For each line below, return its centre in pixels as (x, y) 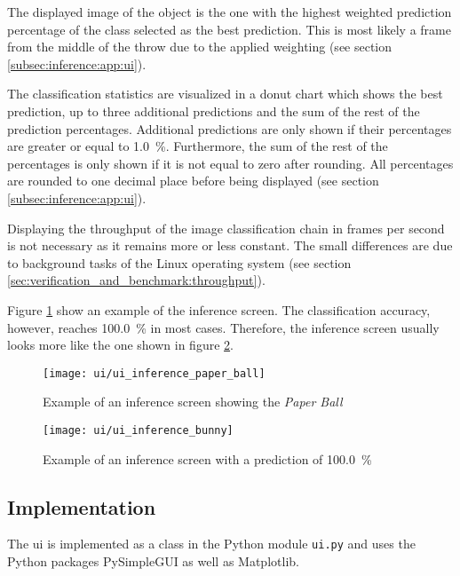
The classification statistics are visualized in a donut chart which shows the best (225, 94)
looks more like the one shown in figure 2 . (120, 345)
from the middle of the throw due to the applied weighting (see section (200, 47)
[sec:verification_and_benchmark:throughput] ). (136, 280)
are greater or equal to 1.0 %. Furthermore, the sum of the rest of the (198, 146)
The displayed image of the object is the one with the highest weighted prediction (230, 12)
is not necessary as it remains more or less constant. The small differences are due (230, 245)
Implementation (82, 506)
